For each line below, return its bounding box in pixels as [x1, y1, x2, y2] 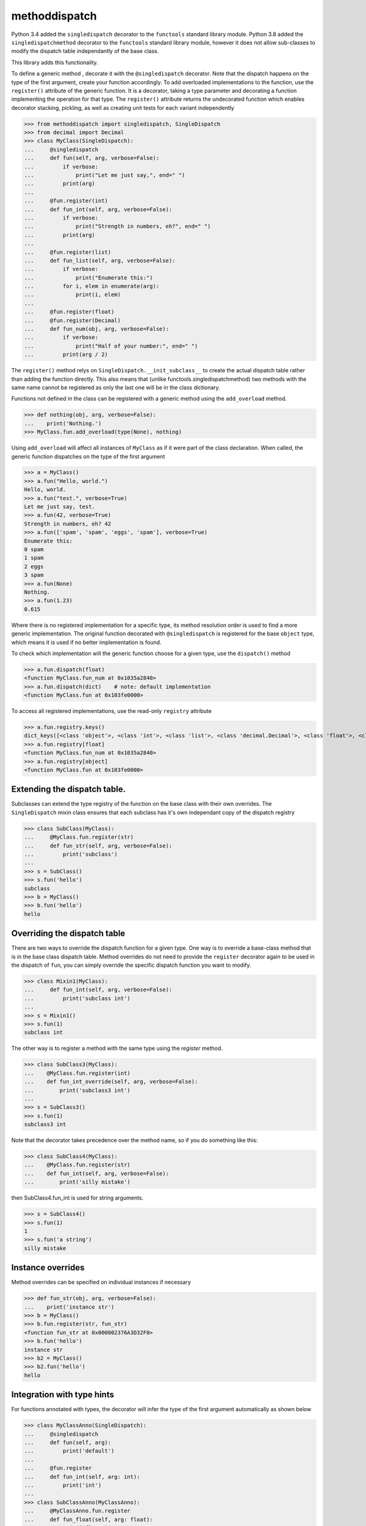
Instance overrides [11, 1262, 85, 1273]
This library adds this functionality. [11, 59, 98, 66]
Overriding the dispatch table [11, 928, 126, 939]
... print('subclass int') [24, 995, 131, 1002]
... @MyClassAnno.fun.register [24, 1508, 131, 1514]
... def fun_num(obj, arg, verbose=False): [24, 325, 169, 333]
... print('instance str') [24, 1303, 115, 1311]
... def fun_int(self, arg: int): [24, 1473, 140, 1480]
